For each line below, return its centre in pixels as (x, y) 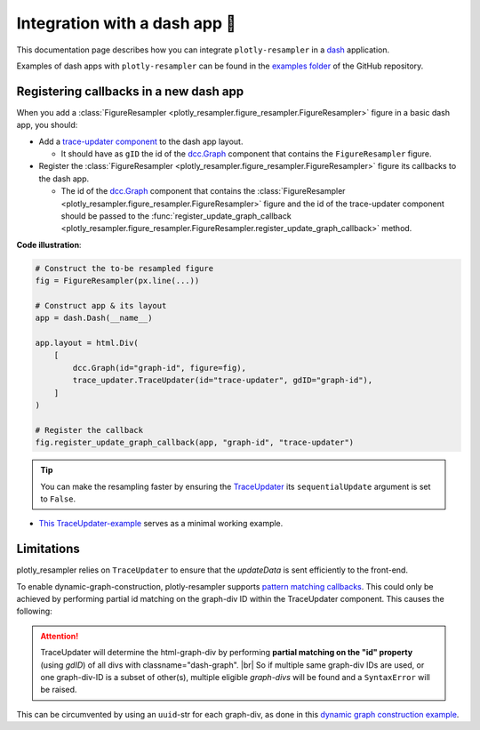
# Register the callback (89, 430)
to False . (58, 499)
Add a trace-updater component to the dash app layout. (141, 141)
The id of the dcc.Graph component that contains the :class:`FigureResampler (203, 191)
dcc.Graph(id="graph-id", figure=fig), (159, 368)
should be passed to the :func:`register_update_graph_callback (176, 216)
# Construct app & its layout (101, 305)
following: (34, 611)
